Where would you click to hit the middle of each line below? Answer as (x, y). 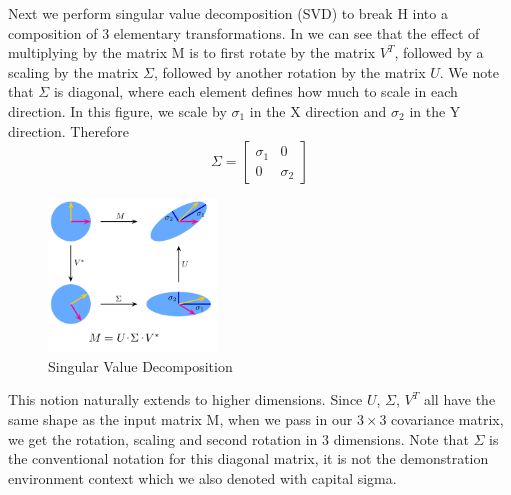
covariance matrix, (447, 418)
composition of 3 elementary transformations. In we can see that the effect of (244, 32)
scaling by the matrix (73, 71)
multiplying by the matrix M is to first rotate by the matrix (192, 52)
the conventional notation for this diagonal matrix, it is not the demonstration (248, 458)
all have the (459, 399)
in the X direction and (318, 110)
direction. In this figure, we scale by (117, 110)
